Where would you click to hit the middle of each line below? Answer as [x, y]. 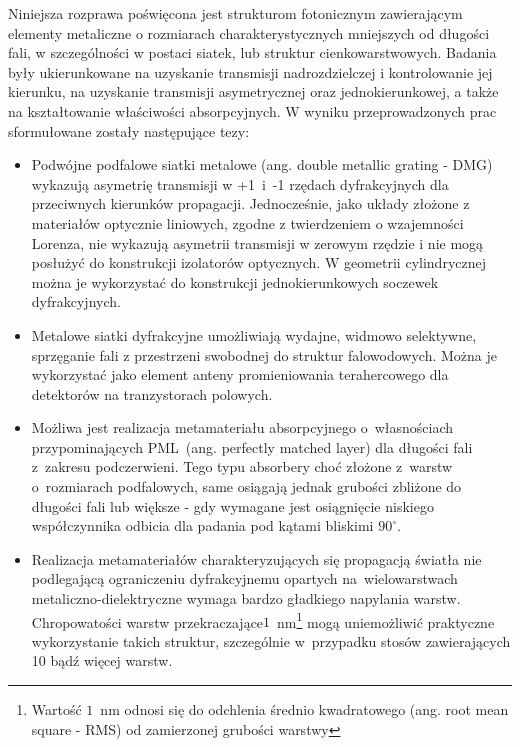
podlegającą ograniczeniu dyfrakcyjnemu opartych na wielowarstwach [244, 578]
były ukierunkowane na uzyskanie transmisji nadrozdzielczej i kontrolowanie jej [250, 71]
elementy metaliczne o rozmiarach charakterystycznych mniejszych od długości [249, 32]
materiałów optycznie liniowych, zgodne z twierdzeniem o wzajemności [247, 222]
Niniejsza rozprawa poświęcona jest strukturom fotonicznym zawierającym [235, 13]
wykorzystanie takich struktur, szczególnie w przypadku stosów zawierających [271, 640]
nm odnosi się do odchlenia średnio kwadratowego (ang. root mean [304, 709]
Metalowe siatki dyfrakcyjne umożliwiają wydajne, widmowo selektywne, [254, 334]
